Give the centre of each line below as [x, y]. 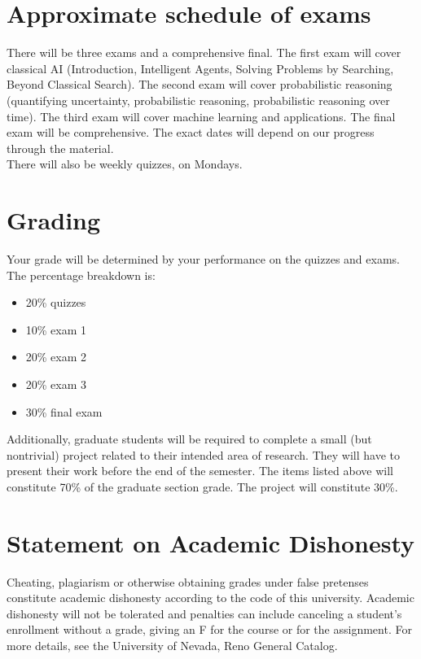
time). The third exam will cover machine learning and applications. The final [201, 116]
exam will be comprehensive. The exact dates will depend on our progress [191, 132]
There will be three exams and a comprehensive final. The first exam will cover [204, 52]
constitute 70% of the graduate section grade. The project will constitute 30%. [202, 486]
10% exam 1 [56, 329]
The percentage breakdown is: [81, 275]
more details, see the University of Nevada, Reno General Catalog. [172, 646]
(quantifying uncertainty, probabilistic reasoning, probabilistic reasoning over [198, 100]
